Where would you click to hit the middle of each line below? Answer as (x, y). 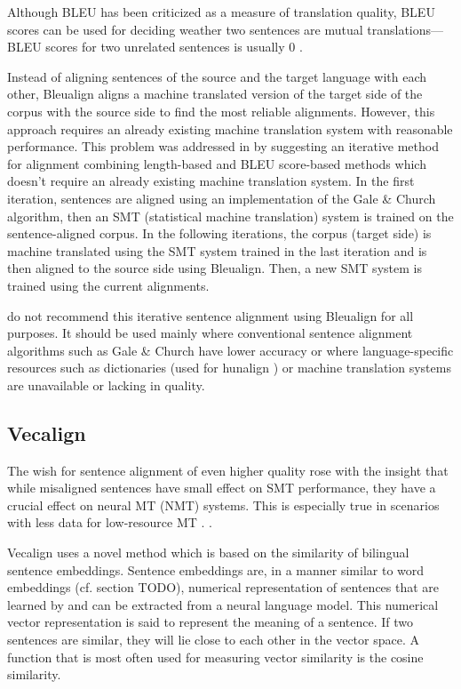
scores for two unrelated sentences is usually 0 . (174, 47)
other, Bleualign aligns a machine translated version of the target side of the (215, 94)
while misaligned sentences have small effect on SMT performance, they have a (222, 488)
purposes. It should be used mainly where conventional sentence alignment (210, 333)
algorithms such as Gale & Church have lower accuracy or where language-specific (230, 350)
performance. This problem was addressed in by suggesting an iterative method (223, 146)
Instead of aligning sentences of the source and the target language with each (217, 76)
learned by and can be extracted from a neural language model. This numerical (223, 604)
